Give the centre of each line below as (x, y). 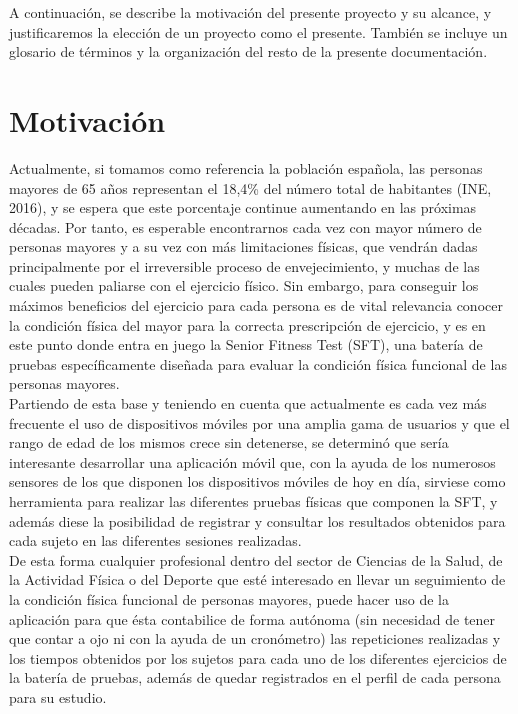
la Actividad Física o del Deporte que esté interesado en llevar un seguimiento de (257, 579)
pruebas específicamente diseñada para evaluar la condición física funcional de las (258, 363)
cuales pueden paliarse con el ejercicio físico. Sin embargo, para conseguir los (244, 285)
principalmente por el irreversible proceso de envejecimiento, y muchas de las (244, 265)
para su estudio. (58, 696)
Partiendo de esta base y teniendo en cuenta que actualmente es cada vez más (248, 403)
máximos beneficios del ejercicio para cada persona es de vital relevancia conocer (256, 305)
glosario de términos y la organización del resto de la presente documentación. (248, 51)
